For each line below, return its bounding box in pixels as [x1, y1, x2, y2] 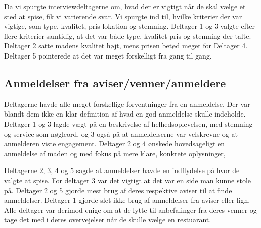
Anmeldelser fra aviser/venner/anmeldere [4, 75, 226, 90]
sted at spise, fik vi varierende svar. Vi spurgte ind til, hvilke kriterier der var [4, 11, 242, 21]
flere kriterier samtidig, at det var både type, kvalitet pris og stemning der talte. [4, 30, 251, 41]
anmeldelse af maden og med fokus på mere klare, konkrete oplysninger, [4, 148, 226, 158]
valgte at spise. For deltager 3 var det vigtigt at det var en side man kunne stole [4, 175, 251, 185]
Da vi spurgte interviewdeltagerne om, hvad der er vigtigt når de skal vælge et [4, 1, 246, 11]
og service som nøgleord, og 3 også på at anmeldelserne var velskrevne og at [4, 128, 238, 139]
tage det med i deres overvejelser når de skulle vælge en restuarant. [4, 214, 211, 225]
